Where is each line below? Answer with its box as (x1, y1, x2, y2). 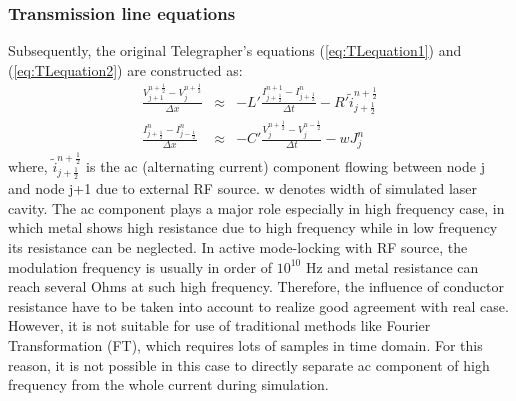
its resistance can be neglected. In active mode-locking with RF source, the (8, 236, 468, 257)
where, (8, 155, 48, 176)
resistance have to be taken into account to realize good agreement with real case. (8, 295, 509, 316)
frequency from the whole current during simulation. (8, 374, 329, 395)
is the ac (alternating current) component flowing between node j (86, 155, 485, 176)
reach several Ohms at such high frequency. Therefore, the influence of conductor (8, 276, 504, 297)
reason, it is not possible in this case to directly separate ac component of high (8, 354, 490, 375)
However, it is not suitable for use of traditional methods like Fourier (8, 315, 431, 336)
